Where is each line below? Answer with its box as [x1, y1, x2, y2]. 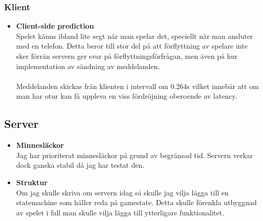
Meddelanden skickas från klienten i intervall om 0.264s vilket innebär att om [16, 80, 259, 91]
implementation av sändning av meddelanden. [16, 60, 160, 71]
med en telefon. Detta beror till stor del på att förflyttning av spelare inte [16, 40, 248, 51]
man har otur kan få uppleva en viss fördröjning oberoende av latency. [16, 91, 237, 101]
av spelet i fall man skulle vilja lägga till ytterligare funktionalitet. [16, 207, 225, 217]
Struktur [16, 176, 48, 187]
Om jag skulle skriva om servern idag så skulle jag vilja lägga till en [16, 187, 229, 197]
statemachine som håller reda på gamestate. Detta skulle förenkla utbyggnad [16, 197, 257, 208]
